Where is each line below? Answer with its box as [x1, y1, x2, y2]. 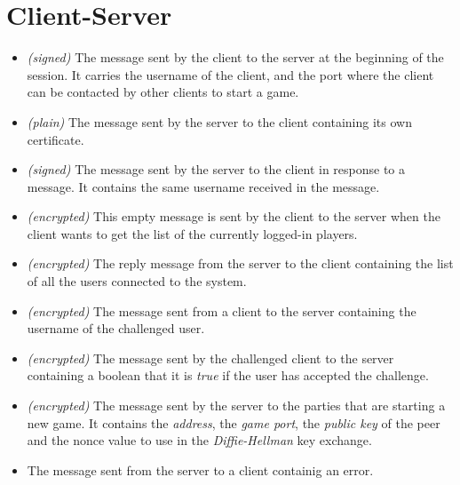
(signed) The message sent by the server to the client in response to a [27, 160, 406, 179]
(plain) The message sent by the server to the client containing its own [27, 112, 412, 131]
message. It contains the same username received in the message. [27, 177, 380, 195]
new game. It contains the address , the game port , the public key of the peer [27, 413, 440, 432]
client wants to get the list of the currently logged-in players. [27, 224, 358, 242]
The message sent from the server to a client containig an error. [27, 460, 374, 479]
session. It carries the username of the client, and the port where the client [27, 65, 434, 83]
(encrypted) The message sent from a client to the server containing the [27, 301, 416, 320]
